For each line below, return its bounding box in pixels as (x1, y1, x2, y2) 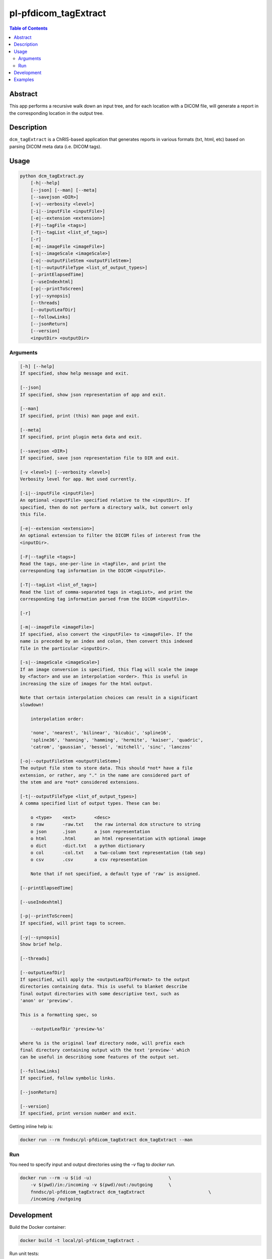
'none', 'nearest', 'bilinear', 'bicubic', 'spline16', (30, 730, 172, 736)
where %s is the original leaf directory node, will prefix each (20, 1040, 185, 1046)
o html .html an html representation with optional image (30, 836, 206, 842)
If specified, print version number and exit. (20, 1110, 137, 1116)
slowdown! (20, 702, 44, 708)
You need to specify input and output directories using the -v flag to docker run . (9, 1161, 176, 1168)
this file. (20, 512, 47, 517)
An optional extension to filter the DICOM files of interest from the (20, 533, 201, 538)
